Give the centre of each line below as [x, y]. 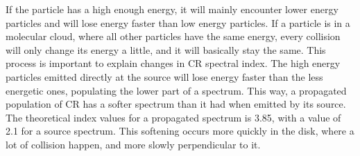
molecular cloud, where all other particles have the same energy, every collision [173, 36]
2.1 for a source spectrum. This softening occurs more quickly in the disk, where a [180, 131]
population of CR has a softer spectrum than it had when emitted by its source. [176, 104]
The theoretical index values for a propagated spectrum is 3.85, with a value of [173, 117]
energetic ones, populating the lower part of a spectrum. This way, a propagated [176, 90]
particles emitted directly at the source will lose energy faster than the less [164, 76]
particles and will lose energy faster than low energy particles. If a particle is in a [178, 22]
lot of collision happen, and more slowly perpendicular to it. [133, 144]
